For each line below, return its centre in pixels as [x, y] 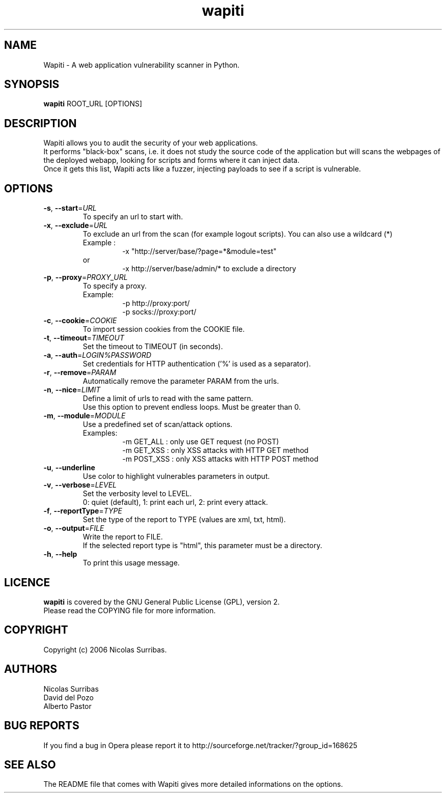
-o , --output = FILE [74, 528]
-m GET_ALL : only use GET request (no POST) [201, 442]
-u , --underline [69, 468]
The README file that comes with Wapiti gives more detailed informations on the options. [193, 784]
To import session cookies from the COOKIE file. [164, 329]
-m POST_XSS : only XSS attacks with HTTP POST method [220, 459]
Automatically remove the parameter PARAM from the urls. [181, 381]
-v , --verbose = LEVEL [80, 485]
